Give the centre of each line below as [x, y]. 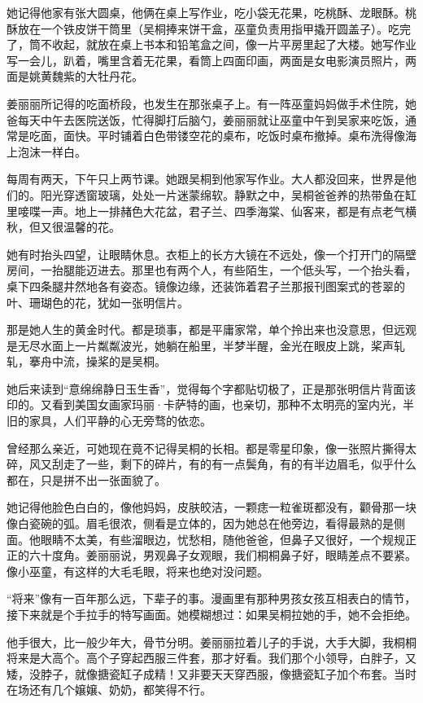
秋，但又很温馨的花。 [63, 227]
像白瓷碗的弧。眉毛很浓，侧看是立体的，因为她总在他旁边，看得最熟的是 [200, 523]
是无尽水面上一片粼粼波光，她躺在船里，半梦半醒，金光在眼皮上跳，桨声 [200, 345]
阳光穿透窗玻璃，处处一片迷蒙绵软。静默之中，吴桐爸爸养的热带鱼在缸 [228, 194]
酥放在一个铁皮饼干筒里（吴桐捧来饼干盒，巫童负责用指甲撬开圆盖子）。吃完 [209, 28]
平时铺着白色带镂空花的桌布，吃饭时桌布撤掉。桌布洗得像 [251, 136]
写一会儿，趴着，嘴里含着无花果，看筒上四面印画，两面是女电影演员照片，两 [211, 60]
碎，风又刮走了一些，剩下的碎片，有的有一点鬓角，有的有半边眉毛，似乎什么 [211, 464]
